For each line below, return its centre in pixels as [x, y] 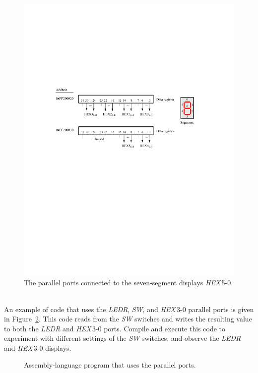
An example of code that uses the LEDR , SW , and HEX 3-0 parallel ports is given [129, 309]
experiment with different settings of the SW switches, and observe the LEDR [123, 338]
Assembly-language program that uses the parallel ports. [110, 364]
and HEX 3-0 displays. [38, 348]
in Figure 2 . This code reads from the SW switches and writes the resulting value [128, 319]
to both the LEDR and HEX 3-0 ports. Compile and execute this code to [115, 328]
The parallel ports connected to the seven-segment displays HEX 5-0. [129, 283]
